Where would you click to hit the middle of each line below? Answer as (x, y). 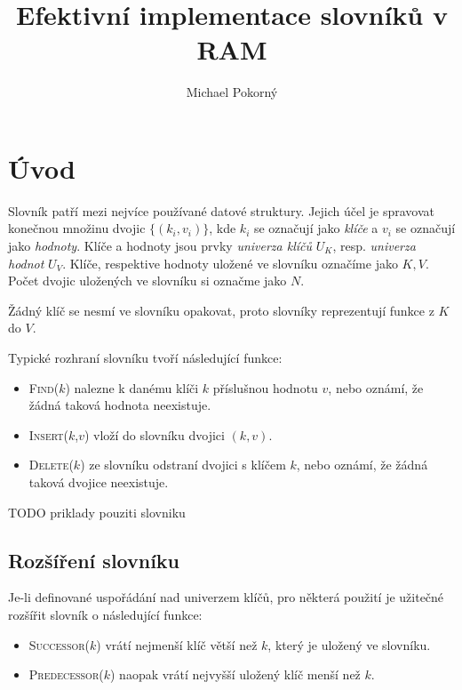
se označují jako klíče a (316, 228)
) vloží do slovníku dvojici (154, 434)
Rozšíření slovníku (94, 560)
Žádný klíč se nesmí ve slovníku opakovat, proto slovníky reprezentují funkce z (221, 310)
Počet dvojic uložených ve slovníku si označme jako (147, 281)
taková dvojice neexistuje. (99, 481)
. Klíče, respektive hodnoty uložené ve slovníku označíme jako (230, 263)
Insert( (48, 434)
